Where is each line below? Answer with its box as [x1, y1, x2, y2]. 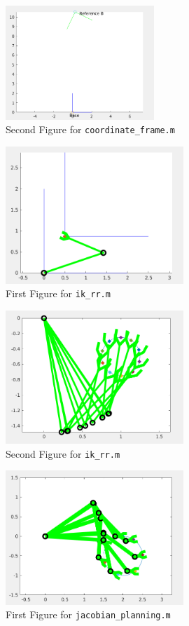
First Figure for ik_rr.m [6, 286, 111, 301]
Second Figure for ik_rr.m [6, 446, 120, 461]
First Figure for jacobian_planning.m [6, 607, 171, 622]
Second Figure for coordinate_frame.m [6, 122, 175, 137]
